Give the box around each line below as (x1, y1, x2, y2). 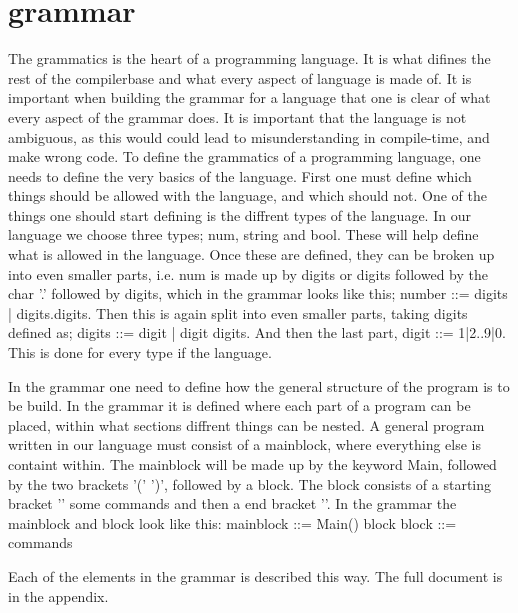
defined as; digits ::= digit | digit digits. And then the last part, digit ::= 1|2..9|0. (8, 322, 506, 343)
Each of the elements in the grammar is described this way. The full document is (8, 565, 503, 586)
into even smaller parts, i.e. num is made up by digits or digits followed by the (8, 263, 488, 284)
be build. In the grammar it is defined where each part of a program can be (8, 395, 471, 416)
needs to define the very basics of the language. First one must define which (8, 165, 472, 186)
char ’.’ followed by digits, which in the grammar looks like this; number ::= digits (8, 283, 508, 304)
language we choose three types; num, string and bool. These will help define (8, 224, 479, 245)
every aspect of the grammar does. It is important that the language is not (8, 106, 467, 127)
